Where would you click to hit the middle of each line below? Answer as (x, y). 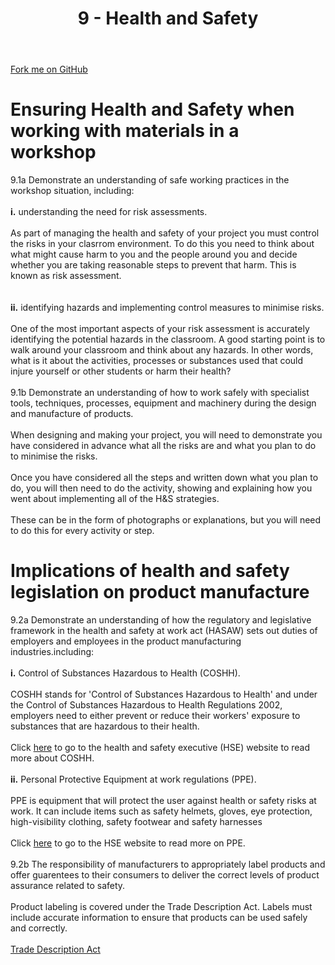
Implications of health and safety (150, 571)
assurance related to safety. (68, 886)
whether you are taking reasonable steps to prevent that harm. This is (153, 265)
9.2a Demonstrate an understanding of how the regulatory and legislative (161, 620)
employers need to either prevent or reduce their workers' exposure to (155, 716)
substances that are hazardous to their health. (105, 726)
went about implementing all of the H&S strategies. (115, 499)
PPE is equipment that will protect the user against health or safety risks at (163, 801)
